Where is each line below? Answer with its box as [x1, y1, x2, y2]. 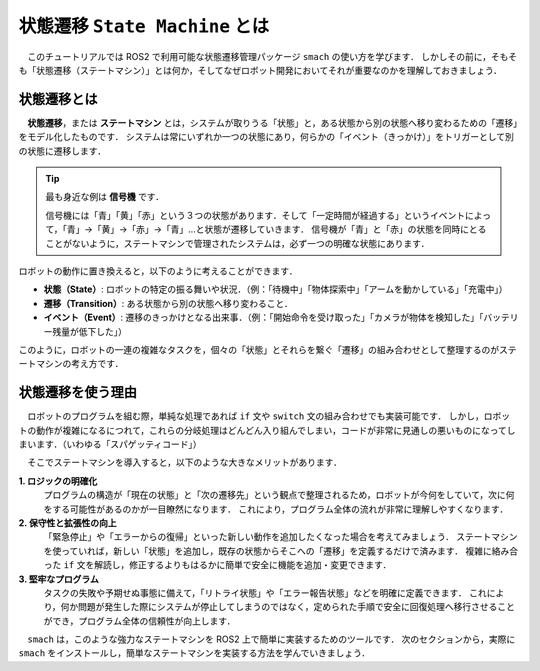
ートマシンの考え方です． [18, 358, 124, 370]
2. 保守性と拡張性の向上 [18, 516, 117, 529]
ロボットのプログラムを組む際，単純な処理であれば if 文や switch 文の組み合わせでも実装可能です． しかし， [26, 410, 485, 422]
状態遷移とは [18, 90, 98, 107]
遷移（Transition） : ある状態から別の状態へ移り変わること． [43, 297, 294, 309]
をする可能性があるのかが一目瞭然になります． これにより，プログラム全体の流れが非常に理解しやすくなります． [43, 503, 509, 515]
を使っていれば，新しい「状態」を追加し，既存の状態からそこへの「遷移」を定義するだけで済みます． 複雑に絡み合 [43, 545, 519, 557]
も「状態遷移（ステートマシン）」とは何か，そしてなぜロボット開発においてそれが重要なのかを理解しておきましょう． [18, 64, 502, 76]
